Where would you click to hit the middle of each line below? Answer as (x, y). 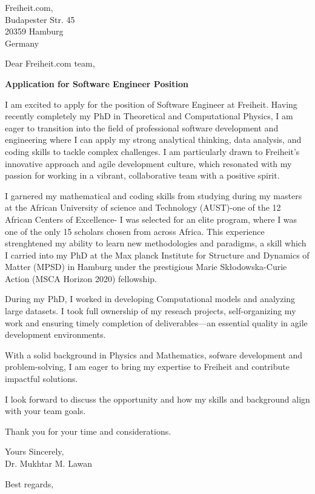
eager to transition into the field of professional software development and (142, 127)
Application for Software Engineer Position (97, 83)
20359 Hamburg (34, 31)
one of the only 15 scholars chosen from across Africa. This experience (135, 231)
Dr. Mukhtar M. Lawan (48, 463)
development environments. (55, 334)
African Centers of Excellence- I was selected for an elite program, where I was (151, 219)
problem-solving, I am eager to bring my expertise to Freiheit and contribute (147, 367)
